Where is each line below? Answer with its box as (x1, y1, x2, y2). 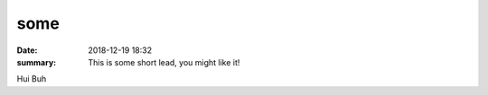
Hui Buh (16, 73, 47, 84)
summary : (16, 56, 57, 67)
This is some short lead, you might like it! (88, 56, 240, 67)
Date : (16, 45, 38, 56)
